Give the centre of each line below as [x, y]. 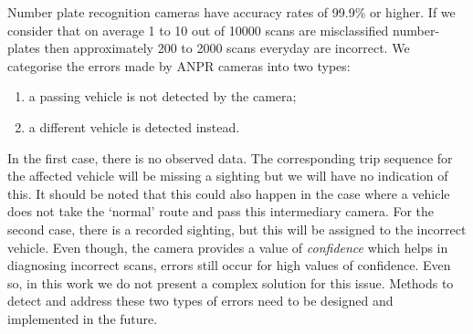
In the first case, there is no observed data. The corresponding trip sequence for [230, 157]
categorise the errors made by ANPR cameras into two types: [179, 65]
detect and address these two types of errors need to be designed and [200, 301]
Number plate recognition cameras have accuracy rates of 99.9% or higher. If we [231, 12]
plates [24, 48]
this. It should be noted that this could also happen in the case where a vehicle [229, 193]
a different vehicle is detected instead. [134, 126]
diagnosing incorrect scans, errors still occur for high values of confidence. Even [229, 265]
